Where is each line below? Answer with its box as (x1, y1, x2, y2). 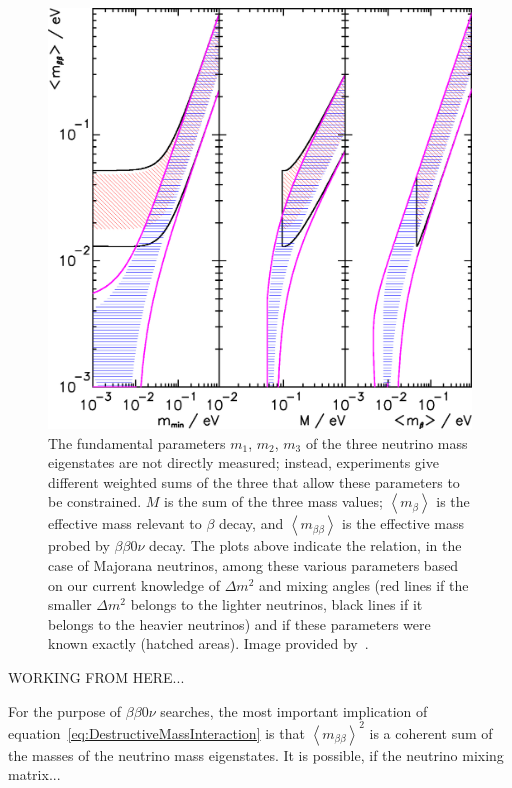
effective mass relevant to (48, 513, 202, 534)
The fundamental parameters (48, 432, 226, 453)
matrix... (8, 764, 61, 785)
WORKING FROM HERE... (8, 667, 185, 688)
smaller (48, 594, 92, 615)
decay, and (219, 513, 284, 534)
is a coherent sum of (369, 722, 493, 743)
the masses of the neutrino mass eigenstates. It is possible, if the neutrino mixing (8, 744, 504, 765)
